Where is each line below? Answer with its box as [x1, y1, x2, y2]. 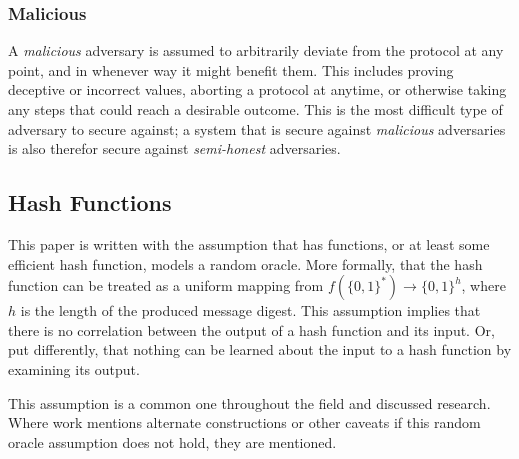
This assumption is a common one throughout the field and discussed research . [8, 392, 491, 413]
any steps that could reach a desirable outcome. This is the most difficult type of [8, 99, 503, 119]
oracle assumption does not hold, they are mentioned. [8, 431, 337, 452]
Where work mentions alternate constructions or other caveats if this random [8, 412, 481, 433]
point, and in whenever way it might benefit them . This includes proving [8, 59, 454, 80]
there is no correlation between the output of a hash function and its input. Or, [8, 319, 495, 340]
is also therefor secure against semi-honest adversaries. [8, 138, 341, 159]
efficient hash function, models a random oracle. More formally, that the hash [8, 253, 483, 274]
